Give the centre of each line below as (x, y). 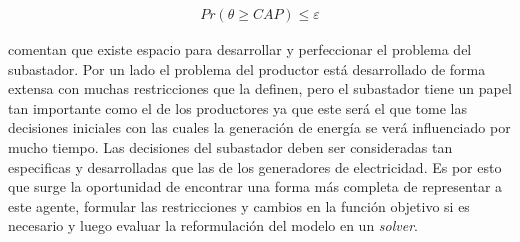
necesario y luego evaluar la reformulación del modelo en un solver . (213, 225)
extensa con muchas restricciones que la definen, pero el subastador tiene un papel (260, 88)
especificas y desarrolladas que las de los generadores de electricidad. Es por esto (255, 166)
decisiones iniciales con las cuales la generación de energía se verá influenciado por (259, 127)
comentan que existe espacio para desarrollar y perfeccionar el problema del (240, 49)
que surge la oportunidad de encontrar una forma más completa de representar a (255, 186)
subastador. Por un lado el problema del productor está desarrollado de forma (247, 68)
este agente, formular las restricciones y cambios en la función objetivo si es (239, 205)
